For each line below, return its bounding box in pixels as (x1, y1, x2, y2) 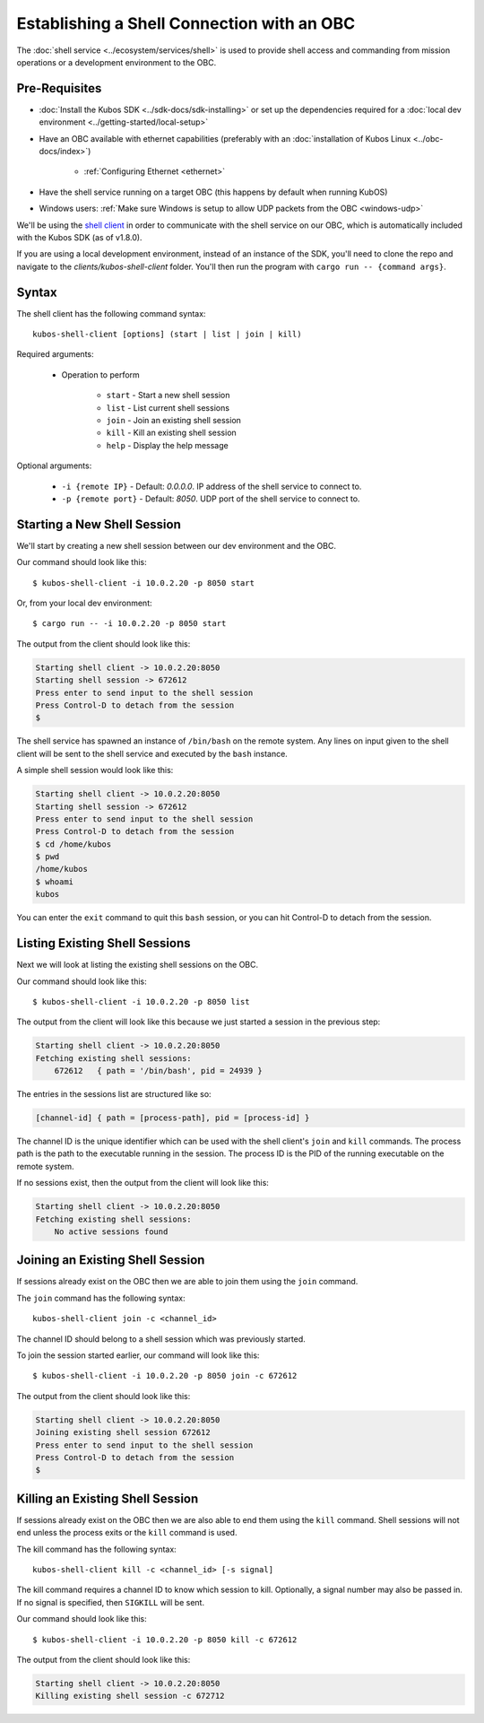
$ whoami (35, 876, 74, 887)
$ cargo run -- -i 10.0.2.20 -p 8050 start (32, 619, 227, 629)
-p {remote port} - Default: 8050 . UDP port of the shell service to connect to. (61, 493, 360, 504)
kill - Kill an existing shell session (106, 427, 237, 439)
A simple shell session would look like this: (16, 765, 174, 776)
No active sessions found (54, 1226, 169, 1237)
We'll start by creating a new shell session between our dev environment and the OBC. (16, 540, 336, 551)
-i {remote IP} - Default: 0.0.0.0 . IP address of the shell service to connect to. (61, 481, 362, 492)
